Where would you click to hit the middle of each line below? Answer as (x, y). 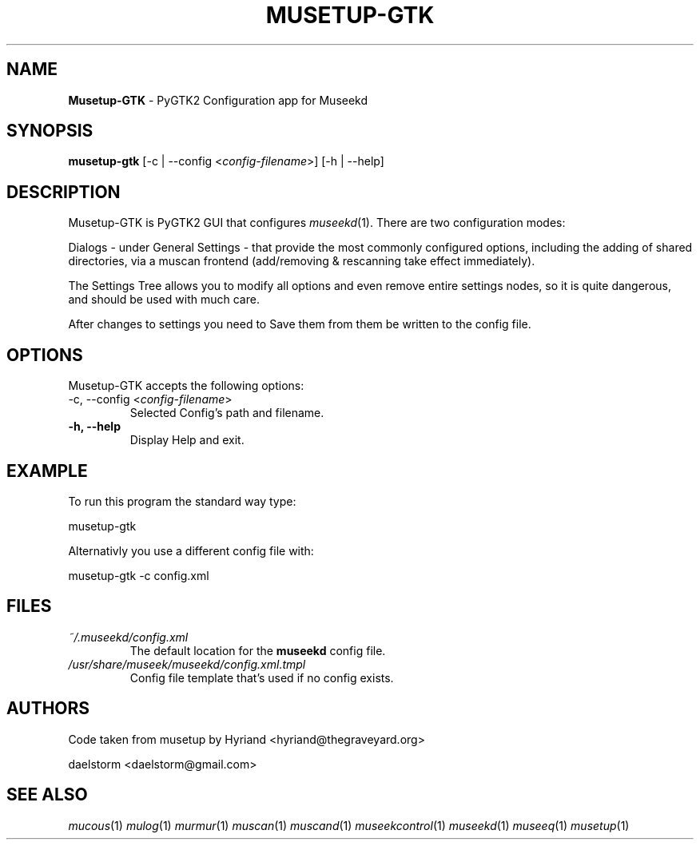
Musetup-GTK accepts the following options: (186, 386)
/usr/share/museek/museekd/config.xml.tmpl (187, 664)
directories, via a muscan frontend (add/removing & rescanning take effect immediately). (302, 261)
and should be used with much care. (164, 300)
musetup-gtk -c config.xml (139, 575)
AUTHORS (48, 709)
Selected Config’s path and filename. (227, 413)
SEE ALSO (47, 795)
